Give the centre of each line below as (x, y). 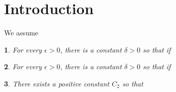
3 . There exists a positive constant (57, 83)
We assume (21, 33)
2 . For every (23, 66)
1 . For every (23, 49)
